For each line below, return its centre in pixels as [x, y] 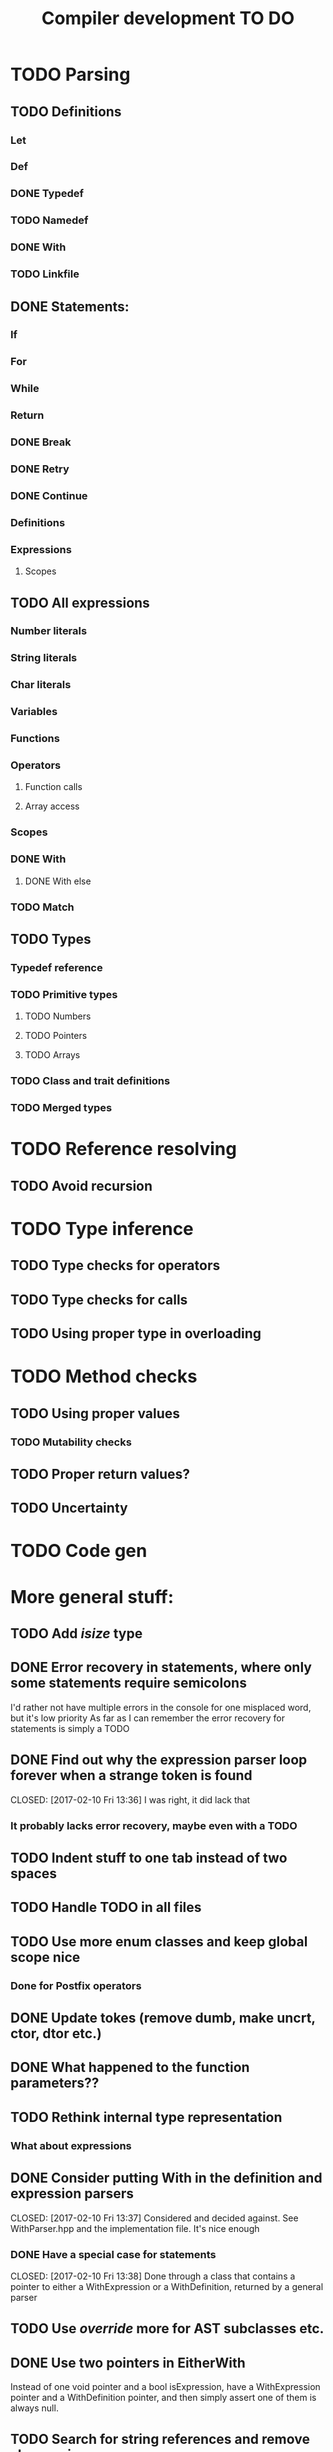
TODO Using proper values [95, 1413]
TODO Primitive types [64, 994]
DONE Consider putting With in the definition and [166, 2178]
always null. [34, 2408]
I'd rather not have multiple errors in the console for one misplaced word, [161, 1707]
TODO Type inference [102, 1228]
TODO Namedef [49, 220]
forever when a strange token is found [131, 1775]
